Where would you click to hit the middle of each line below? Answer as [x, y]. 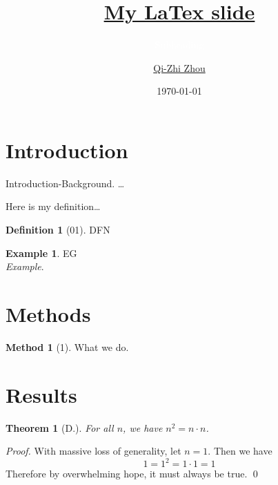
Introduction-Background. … [65, 183]
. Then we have [240, 451]
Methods [48, 314]
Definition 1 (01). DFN [58, 230]
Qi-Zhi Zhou [179, 67]
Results [41, 394]
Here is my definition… [53, 206]
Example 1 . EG [41, 253]
